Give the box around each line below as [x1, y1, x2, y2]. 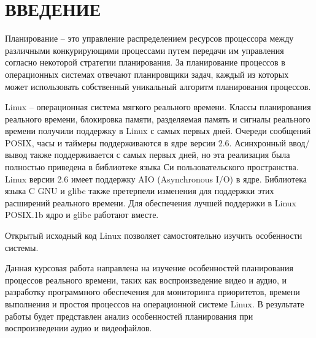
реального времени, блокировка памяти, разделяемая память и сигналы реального [5, 112, 310, 125]
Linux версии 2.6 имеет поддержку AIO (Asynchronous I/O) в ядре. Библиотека [5, 172, 307, 185]
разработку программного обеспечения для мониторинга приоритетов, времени [5, 285, 300, 298]
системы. [5, 241, 39, 254]
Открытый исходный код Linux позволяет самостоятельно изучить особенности [5, 229, 303, 242]
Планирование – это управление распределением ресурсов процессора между [5, 32, 294, 45]
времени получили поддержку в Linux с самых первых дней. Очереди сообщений [5, 124, 311, 137]
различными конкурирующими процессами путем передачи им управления [5, 43, 284, 56]
